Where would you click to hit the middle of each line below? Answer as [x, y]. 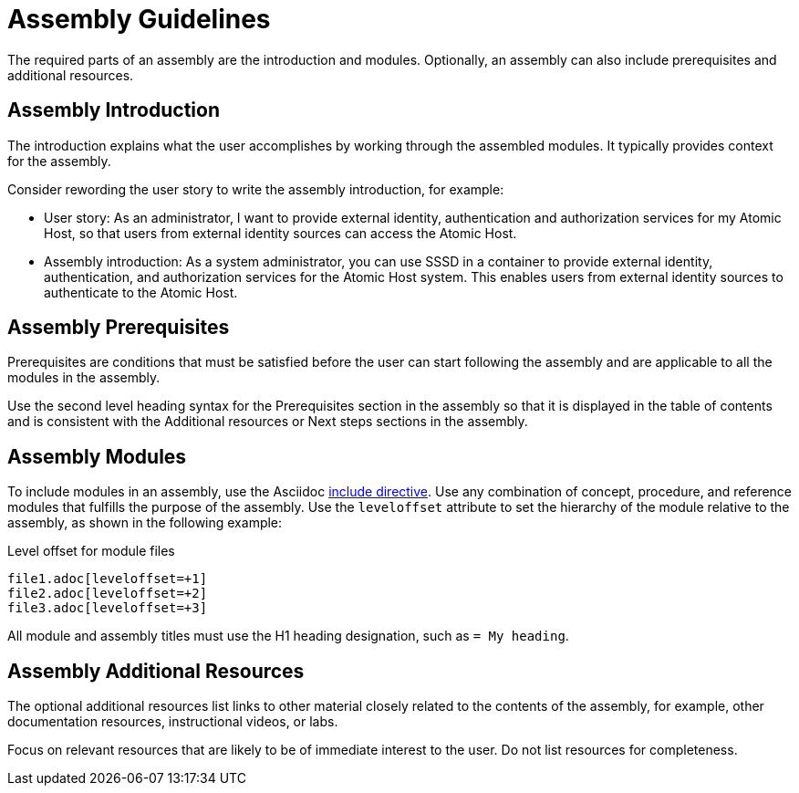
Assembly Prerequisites [119, 328]
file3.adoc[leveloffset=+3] [108, 608]
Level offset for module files [91, 551]
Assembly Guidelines [139, 19]
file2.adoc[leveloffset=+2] [108, 594]
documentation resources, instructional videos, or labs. [173, 722]
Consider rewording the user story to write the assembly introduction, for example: [256, 189]
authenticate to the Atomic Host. [141, 292]
